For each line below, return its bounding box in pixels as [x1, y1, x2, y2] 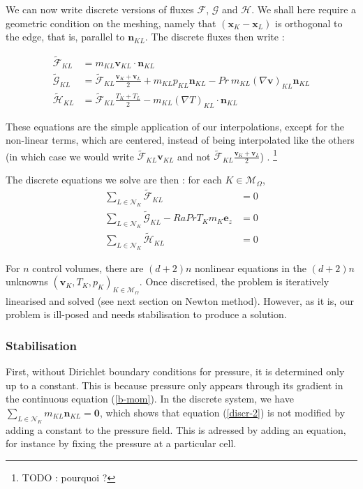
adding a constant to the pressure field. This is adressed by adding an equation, [6, 422, 346, 437]
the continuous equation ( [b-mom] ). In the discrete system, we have [6, 391, 294, 406]
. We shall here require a [251, 2, 357, 16]
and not [177, 149, 211, 163]
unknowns [6, 274, 48, 289]
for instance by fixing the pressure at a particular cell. [6, 436, 237, 451]
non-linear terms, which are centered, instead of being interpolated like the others [6, 133, 355, 147]
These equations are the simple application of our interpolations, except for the [6, 119, 345, 133]
